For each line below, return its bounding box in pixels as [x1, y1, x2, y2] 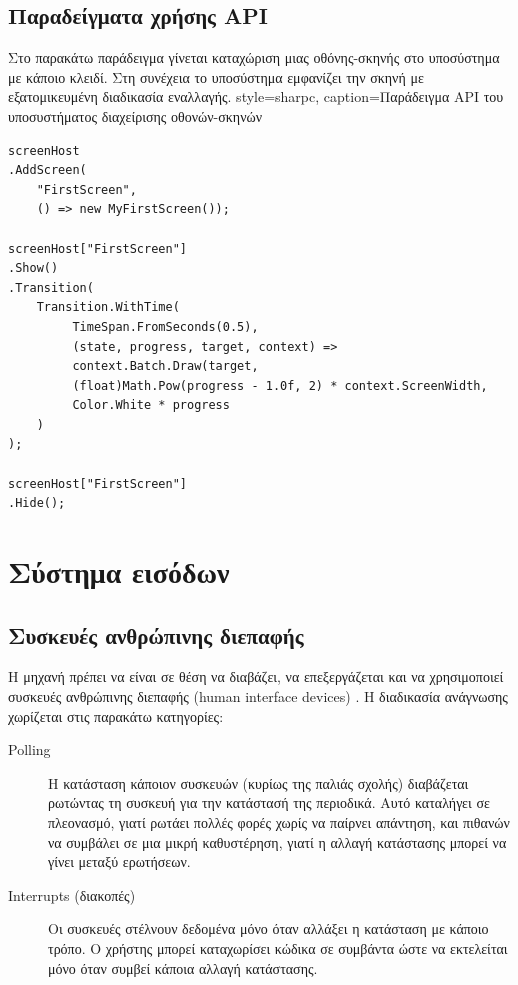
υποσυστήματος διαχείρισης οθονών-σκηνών [8, 105, 263, 126]
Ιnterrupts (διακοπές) [8, 884, 136, 905]
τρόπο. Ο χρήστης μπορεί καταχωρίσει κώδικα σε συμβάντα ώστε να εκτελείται [48, 937, 508, 958]
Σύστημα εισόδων [8, 551, 230, 592]
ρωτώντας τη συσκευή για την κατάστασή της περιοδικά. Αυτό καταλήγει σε [48, 792, 490, 813]
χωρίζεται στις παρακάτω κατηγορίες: [8, 705, 224, 726]
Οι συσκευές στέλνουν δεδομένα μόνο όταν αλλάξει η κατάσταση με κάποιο [48, 918, 489, 939]
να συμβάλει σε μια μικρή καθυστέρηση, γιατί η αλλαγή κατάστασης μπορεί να [48, 831, 507, 852]
